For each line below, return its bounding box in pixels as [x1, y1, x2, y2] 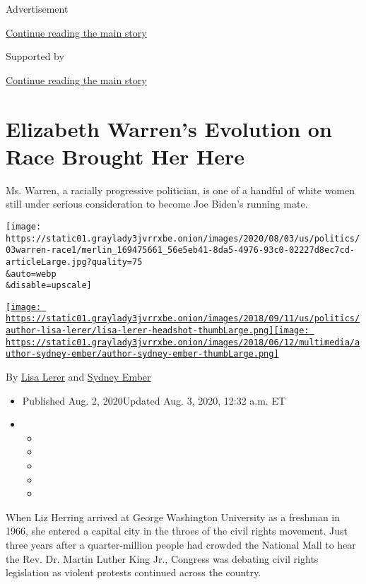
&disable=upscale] [6, 280, 92, 291]
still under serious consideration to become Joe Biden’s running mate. [6, 196, 308, 211]
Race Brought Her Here [6, 141, 245, 170]
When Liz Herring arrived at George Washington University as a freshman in [6, 509, 341, 524]
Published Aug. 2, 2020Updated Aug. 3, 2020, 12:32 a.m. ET [22, 393, 286, 407]
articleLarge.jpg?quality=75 [6, 256, 143, 267]
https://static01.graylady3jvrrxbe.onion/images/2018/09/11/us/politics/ [6, 314, 360, 324]
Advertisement [6, 1, 69, 16]
